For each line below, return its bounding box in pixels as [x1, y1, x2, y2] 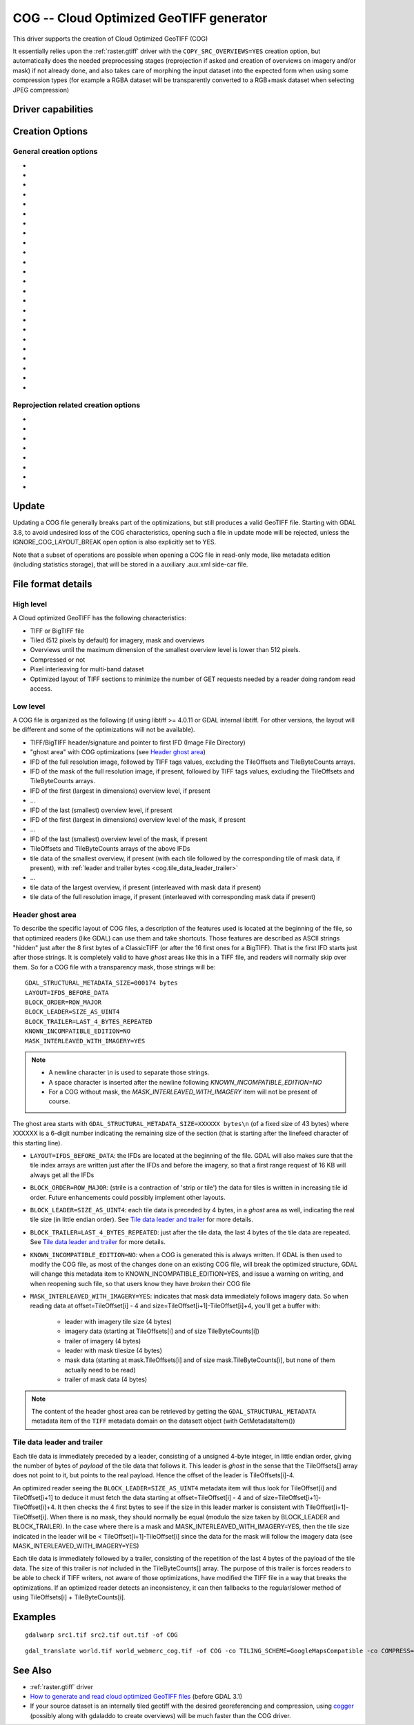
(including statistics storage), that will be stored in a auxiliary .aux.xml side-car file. [12, 560, 248, 569]
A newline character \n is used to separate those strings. [48, 1068, 210, 1076]
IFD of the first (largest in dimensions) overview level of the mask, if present [30, 815, 246, 824]
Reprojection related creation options [12, 400, 141, 410]
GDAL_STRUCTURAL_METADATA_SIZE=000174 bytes [25, 979, 179, 987]
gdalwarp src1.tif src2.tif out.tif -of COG [25, 1631, 179, 1639]
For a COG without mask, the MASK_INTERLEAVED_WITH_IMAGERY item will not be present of [48, 1087, 317, 1096]
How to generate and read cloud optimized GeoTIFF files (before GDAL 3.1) [30, 1693, 243, 1701]
